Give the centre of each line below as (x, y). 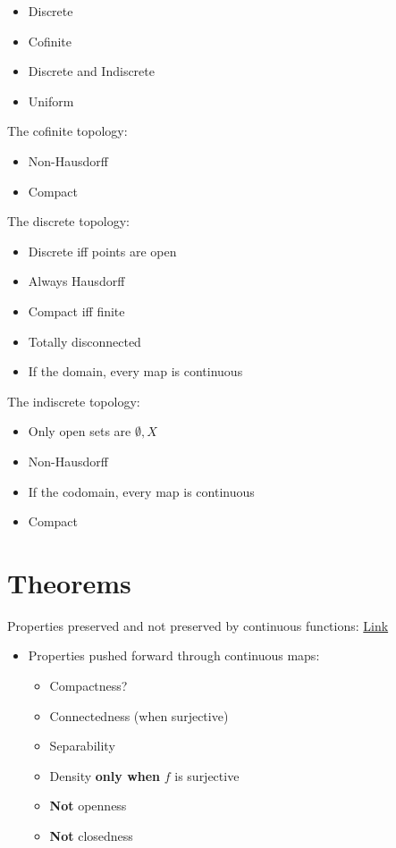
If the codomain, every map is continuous (141, 491)
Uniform (51, 101)
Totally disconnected (84, 341)
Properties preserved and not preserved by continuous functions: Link (198, 625)
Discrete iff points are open (102, 251)
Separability (82, 746)
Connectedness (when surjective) (139, 715)
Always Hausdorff (76, 281)
